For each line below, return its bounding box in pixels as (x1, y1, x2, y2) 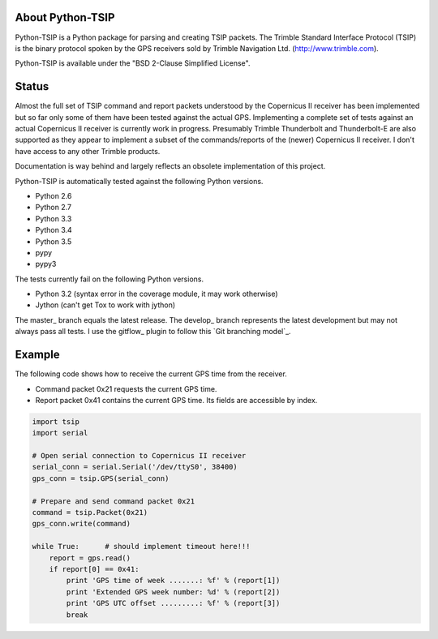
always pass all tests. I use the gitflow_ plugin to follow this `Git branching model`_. (15, 327, 291, 337)
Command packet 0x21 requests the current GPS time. (35, 384, 217, 393)
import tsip (32, 417, 80, 426)
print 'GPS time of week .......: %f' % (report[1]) (66, 576, 281, 585)
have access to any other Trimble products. (15, 146, 161, 156)
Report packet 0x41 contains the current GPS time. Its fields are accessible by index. (35, 395, 318, 405)
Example (15, 348, 60, 362)
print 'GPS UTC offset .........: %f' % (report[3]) (66, 598, 281, 608)
